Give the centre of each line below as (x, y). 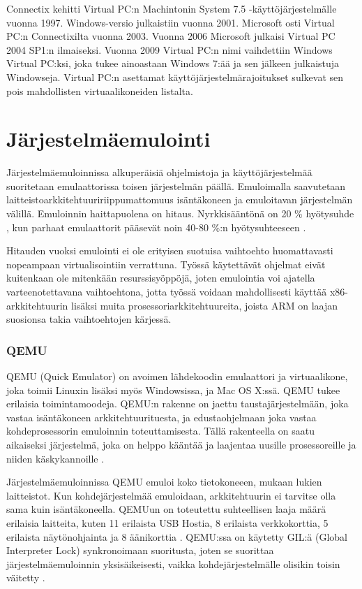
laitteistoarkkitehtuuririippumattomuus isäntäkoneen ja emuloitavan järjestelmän (180, 199)
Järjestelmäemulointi (108, 139)
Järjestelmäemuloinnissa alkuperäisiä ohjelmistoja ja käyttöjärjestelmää (159, 172)
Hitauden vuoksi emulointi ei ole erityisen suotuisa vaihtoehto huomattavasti (170, 250)
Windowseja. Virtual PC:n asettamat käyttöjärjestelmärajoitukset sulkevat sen (175, 77)
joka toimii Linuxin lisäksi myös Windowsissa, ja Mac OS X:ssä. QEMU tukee (173, 390)
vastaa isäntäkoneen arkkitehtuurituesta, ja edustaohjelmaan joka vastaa (161, 417)
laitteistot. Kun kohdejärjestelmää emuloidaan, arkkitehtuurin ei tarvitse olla (171, 495)
